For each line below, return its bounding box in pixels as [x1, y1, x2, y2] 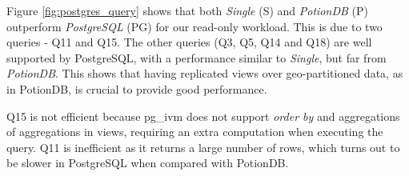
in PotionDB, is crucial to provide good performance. [6, 80, 267, 97]
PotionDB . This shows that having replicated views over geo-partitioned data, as [6, 65, 403, 82]
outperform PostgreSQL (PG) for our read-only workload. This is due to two [6, 18, 383, 34]
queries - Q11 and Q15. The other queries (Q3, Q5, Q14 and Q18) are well [6, 34, 372, 50]
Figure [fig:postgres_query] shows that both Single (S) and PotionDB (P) [6, 2, 368, 18]
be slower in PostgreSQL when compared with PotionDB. [6, 154, 289, 171]
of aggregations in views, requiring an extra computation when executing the [6, 123, 383, 140]
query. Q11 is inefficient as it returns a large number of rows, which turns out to [6, 138, 400, 155]
